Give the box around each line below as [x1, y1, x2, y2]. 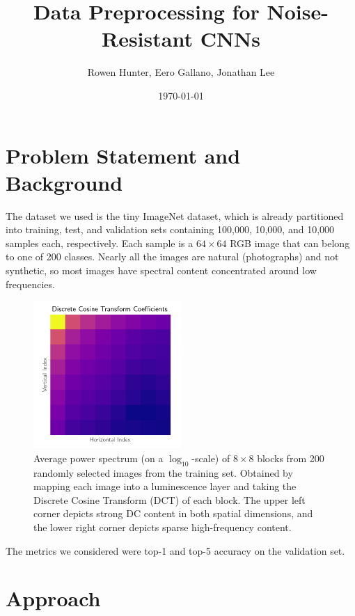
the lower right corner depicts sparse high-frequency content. [33, 519, 292, 534]
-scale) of [191, 450, 230, 465]
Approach [6, 584, 101, 613]
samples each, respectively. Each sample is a [6, 235, 194, 250]
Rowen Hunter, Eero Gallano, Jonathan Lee [87, 65, 275, 79]
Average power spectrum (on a [33, 450, 164, 465]
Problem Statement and [6, 141, 241, 169]
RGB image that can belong [230, 235, 350, 250]
